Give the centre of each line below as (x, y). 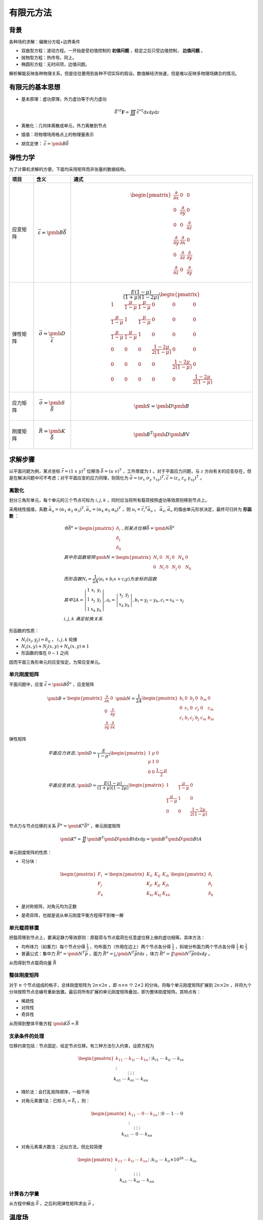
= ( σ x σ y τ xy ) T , (150, 478)
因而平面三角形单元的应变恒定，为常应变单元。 (56, 662)
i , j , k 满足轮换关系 (83, 619)
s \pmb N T (125, 954)
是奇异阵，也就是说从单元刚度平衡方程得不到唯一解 (72, 915)
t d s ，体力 (148, 954)
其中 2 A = (74, 600)
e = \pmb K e (72, 825)
